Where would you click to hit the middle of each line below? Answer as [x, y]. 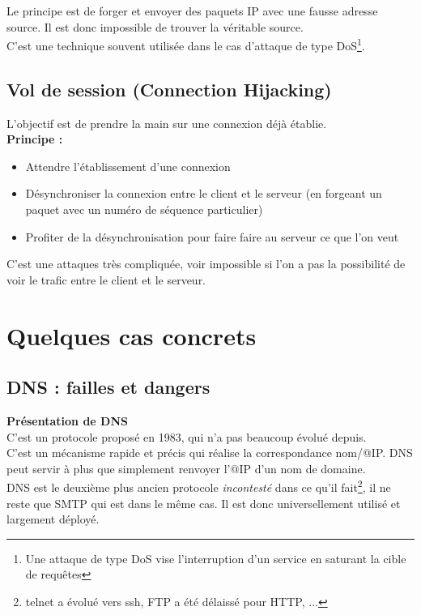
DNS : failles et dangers [108, 387]
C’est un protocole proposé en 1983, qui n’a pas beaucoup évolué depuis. [187, 436]
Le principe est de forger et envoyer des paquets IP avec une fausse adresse [192, 11]
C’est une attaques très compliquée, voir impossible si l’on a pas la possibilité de [206, 264]
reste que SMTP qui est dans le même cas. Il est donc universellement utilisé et [204, 503]
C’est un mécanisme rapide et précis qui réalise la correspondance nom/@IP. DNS [210, 453]
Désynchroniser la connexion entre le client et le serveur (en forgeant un [204, 193]
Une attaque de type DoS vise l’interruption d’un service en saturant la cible [216, 558]
